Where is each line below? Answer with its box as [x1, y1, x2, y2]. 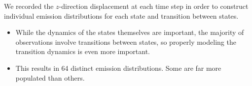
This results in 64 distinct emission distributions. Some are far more [15, 62, 221, 73]
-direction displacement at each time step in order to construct [59, 1, 249, 11]
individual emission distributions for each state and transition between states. [4, 10, 239, 21]
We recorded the [4, 1, 54, 11]
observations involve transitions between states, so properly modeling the [15, 36, 236, 47]
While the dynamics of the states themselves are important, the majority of [15, 27, 244, 37]
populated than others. [15, 72, 85, 83]
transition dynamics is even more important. [15, 46, 150, 57]
